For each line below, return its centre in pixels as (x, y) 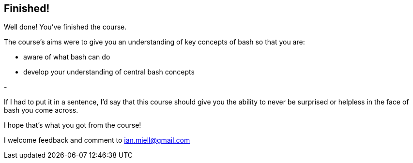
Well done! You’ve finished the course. (65, 27)
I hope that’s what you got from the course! (73, 125)
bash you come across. (41, 110)
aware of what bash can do (67, 57)
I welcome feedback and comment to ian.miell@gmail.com (97, 140)
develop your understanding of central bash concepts (109, 72)
